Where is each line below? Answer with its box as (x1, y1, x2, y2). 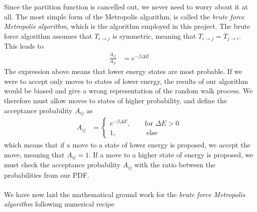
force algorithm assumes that (4, 30, 92, 41)
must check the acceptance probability (4, 159, 121, 170)
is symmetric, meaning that (112, 30, 196, 41)
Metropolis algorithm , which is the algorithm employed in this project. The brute (4, 21, 250, 31)
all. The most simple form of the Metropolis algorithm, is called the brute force (4, 11, 245, 21)
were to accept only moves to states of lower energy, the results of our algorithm (4, 75, 248, 86)
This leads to (4, 41, 44, 51)
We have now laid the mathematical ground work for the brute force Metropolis (4, 189, 246, 199)
